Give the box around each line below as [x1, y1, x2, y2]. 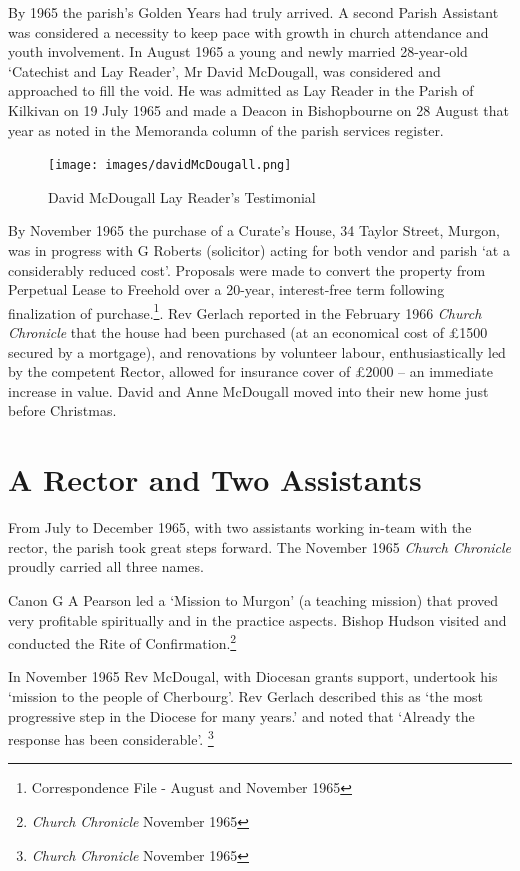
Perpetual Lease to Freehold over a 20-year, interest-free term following [8, 279, 445, 300]
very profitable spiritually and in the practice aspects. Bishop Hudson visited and [8, 609, 507, 630]
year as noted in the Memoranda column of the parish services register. [8, 119, 444, 140]
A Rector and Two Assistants [8, 459, 422, 500]
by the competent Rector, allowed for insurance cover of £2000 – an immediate [8, 361, 493, 382]
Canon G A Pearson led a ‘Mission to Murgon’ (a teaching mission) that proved [8, 589, 499, 610]
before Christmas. [8, 400, 117, 421]
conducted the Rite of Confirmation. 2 [8, 630, 237, 653]
